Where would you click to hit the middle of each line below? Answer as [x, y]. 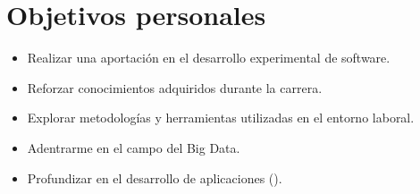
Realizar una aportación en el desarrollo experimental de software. [209, 58]
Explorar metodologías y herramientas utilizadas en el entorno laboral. [221, 118]
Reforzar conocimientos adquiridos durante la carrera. [175, 87]
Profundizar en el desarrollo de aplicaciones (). [155, 177]
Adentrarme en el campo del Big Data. [134, 147]
